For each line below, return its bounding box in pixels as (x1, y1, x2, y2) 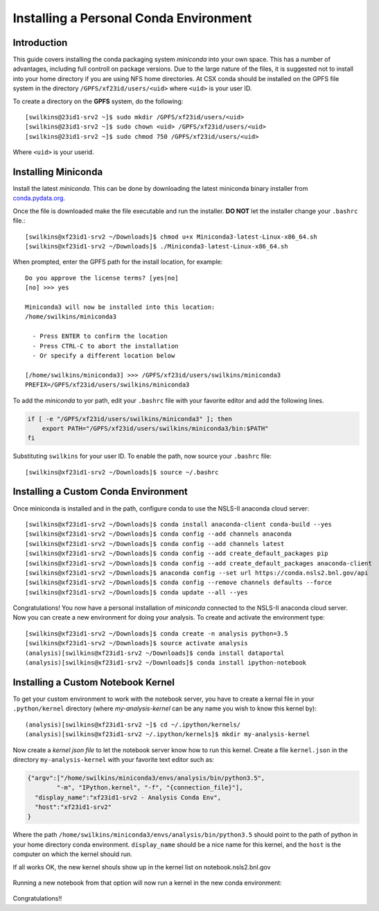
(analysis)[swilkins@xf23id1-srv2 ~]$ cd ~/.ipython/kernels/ (25, 720, 241, 729)
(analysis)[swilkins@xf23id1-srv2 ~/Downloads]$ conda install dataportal (25, 649, 285, 657)
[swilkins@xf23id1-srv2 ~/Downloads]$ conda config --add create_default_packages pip (25, 550, 328, 558)
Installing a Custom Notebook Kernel (12, 676, 175, 688)
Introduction (12, 37, 68, 49)
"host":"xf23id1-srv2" (35, 803, 112, 811)
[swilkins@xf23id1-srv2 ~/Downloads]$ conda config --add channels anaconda (25, 530, 292, 538)
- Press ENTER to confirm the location (32, 332, 168, 340)
